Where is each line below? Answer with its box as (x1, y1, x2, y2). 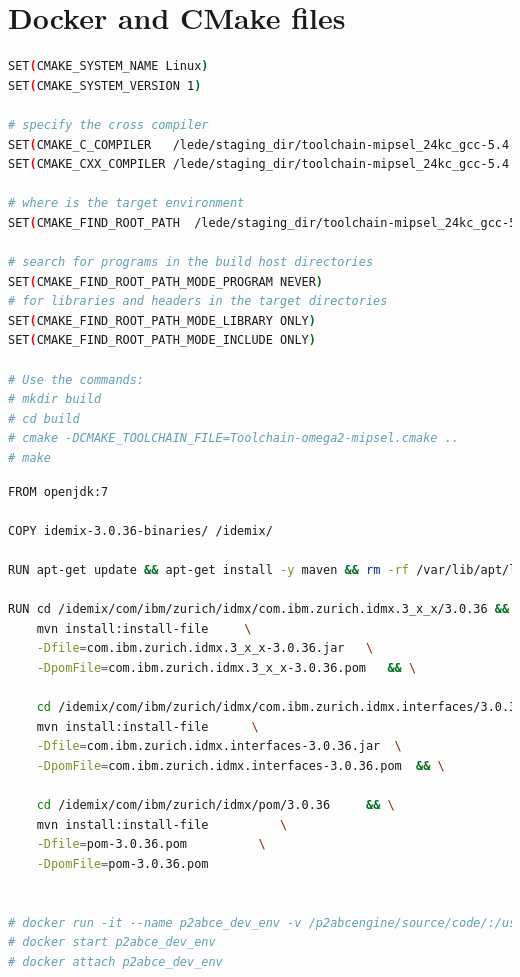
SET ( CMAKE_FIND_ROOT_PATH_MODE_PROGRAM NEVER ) (8, 274, 324, 289)
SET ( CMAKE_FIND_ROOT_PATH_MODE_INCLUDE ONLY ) (8, 333, 316, 348)
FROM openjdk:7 (8, 484, 109, 499)
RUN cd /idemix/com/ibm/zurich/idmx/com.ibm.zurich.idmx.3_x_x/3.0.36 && (8, 602, 510, 617)
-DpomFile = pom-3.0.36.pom (36, 856, 209, 871)
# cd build (8, 411, 80, 426)
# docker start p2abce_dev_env (8, 935, 216, 950)
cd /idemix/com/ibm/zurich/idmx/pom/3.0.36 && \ (36, 798, 395, 813)
